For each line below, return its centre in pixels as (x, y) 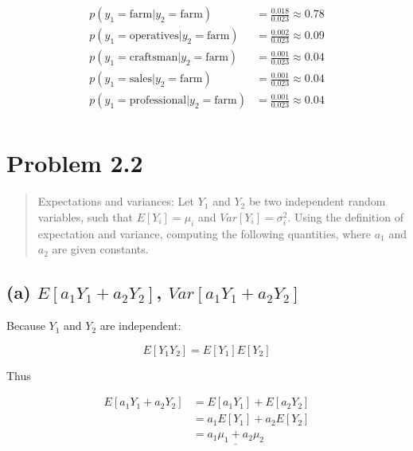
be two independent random (317, 201)
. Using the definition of (345, 216)
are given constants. (100, 249)
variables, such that (85, 216)
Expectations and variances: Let (116, 201)
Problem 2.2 (75, 163)
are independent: (140, 326)
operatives (154, 36)
